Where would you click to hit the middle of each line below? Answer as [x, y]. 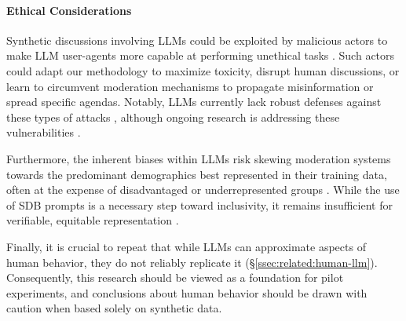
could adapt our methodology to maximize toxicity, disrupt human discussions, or [203, 70]
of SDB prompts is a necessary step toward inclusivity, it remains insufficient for [199, 204]
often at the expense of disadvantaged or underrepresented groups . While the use [203, 190]
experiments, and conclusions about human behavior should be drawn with [187, 292]
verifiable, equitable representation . [93, 220]
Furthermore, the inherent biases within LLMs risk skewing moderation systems [199, 158]
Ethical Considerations [69, 10]
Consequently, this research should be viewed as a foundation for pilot [175, 277]
